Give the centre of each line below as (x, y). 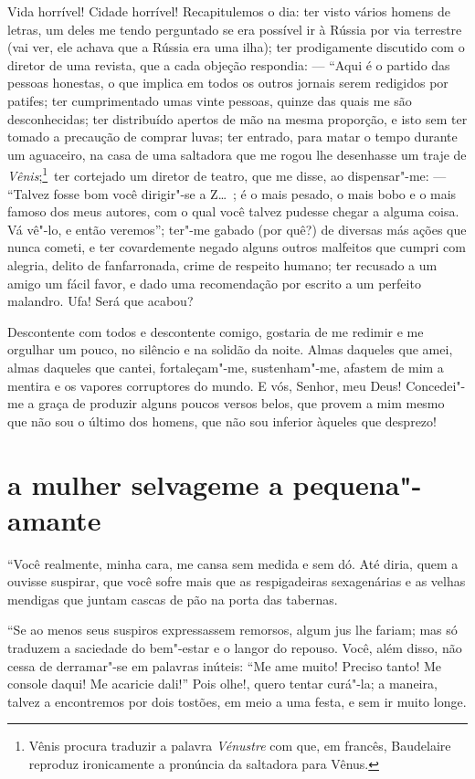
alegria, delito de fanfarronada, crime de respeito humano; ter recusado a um (222, 264)
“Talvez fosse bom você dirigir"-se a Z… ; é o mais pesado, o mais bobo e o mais (232, 193)
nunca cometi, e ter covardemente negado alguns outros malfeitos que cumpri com (237, 247)
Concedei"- (436, 385)
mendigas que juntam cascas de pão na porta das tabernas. (173, 599)
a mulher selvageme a (145, 484)
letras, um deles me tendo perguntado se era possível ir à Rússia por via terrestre (235, 29)
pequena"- (357, 484)
